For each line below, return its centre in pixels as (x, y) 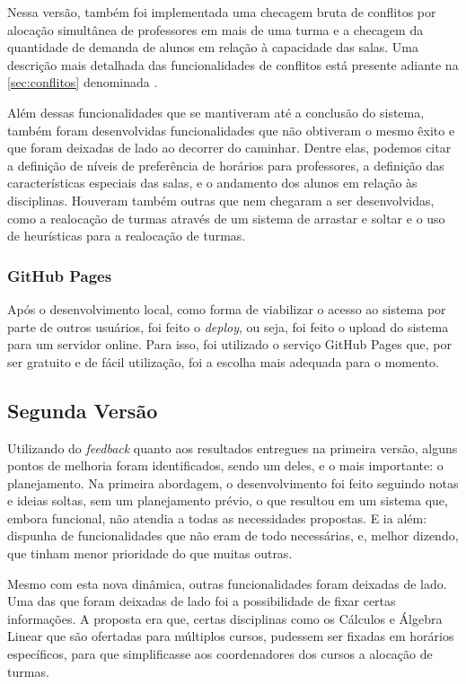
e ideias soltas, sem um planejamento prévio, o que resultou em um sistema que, (228, 500)
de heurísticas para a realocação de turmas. (127, 236)
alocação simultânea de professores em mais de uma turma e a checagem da (215, 29)
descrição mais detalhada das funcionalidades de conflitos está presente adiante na (233, 64)
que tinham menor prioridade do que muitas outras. (150, 553)
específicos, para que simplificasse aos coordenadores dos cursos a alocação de (220, 654)
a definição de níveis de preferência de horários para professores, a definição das (226, 165)
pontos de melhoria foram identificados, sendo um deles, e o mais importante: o (225, 465)
